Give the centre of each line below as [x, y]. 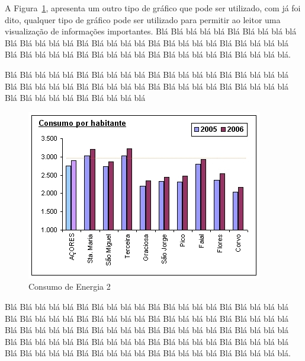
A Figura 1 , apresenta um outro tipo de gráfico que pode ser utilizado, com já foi [153, 8]
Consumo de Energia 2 [70, 286]
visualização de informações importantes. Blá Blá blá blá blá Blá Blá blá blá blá [151, 31]
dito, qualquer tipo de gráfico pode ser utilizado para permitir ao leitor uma [143, 19]
